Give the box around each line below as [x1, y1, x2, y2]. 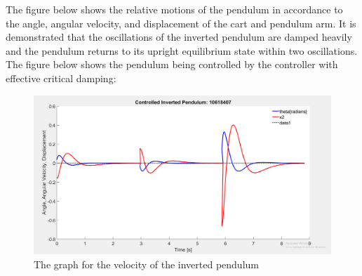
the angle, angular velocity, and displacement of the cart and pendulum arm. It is [6, 15, 356, 30]
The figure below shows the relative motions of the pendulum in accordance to [6, 2, 343, 16]
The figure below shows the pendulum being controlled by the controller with [6, 57, 338, 72]
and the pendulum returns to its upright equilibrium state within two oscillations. [6, 43, 358, 58]
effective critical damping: [6, 70, 116, 85]
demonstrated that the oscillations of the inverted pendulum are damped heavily [6, 29, 352, 44]
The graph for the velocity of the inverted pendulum [34, 256, 259, 271]
